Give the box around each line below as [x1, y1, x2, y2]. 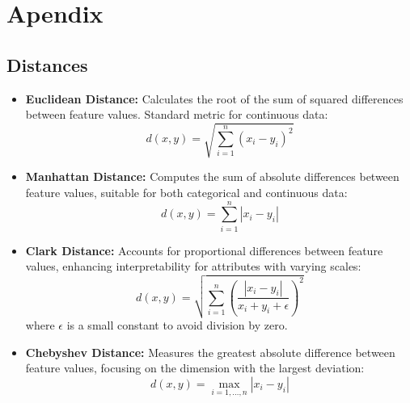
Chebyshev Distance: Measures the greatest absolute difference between [25, 343, 395, 360]
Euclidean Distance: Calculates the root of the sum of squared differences [25, 90, 404, 107]
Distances [6, 52, 88, 77]
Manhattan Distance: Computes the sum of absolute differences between [25, 168, 399, 185]
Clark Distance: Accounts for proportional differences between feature [25, 241, 383, 258]
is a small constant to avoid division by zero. [66, 316, 288, 333]
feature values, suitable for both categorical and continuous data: [25, 183, 348, 200]
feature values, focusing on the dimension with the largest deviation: [25, 359, 365, 376]
